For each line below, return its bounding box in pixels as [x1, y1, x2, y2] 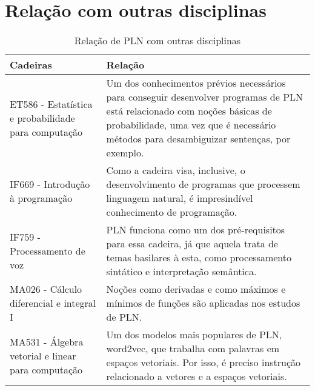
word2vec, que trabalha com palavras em [106, 341, 280, 356]
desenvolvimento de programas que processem [106, 177, 300, 192]
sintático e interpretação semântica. [106, 264, 257, 279]
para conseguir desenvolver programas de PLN [106, 90, 303, 104]
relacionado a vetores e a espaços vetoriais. [106, 369, 287, 384]
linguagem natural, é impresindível [106, 191, 253, 206]
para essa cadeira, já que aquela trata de [106, 236, 278, 251]
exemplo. [106, 145, 144, 160]
